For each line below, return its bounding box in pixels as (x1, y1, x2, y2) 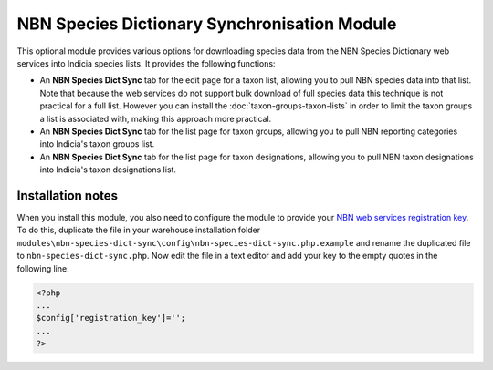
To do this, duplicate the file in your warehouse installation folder (16, 224, 260, 236)
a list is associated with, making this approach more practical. (39, 113, 272, 124)
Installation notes (16, 188, 119, 203)
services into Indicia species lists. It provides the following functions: (16, 57, 276, 68)
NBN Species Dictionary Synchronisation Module (16, 14, 397, 34)
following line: (16, 262, 69, 273)
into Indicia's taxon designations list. (39, 164, 177, 175)
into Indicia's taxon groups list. (39, 139, 155, 149)
